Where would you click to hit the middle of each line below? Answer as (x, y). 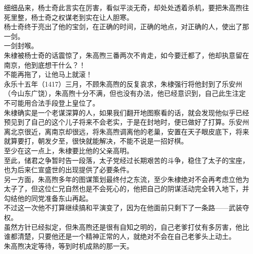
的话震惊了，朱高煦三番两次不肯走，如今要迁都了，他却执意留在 (147, 55)
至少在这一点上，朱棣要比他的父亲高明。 (69, 150)
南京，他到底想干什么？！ (45, 64)
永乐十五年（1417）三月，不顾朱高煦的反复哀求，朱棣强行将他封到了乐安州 (123, 83)
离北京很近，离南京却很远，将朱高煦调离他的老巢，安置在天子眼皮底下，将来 (126, 131)
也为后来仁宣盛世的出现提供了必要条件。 (69, 170)
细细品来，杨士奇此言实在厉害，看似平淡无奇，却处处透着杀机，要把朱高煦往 (126, 7)
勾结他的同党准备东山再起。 (48, 198)
